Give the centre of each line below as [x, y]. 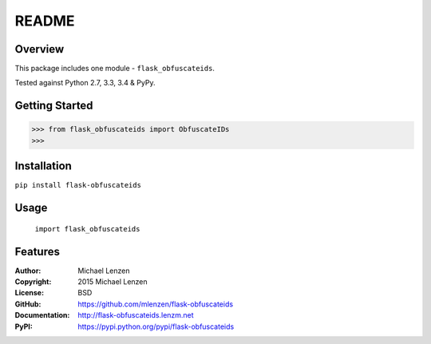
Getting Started [54, 106]
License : [29, 293]
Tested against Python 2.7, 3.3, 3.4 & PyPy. [85, 83]
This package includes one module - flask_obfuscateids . [115, 69]
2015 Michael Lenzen [113, 282]
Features [37, 251]
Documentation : [42, 315]
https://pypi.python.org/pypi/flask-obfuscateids [156, 326]
